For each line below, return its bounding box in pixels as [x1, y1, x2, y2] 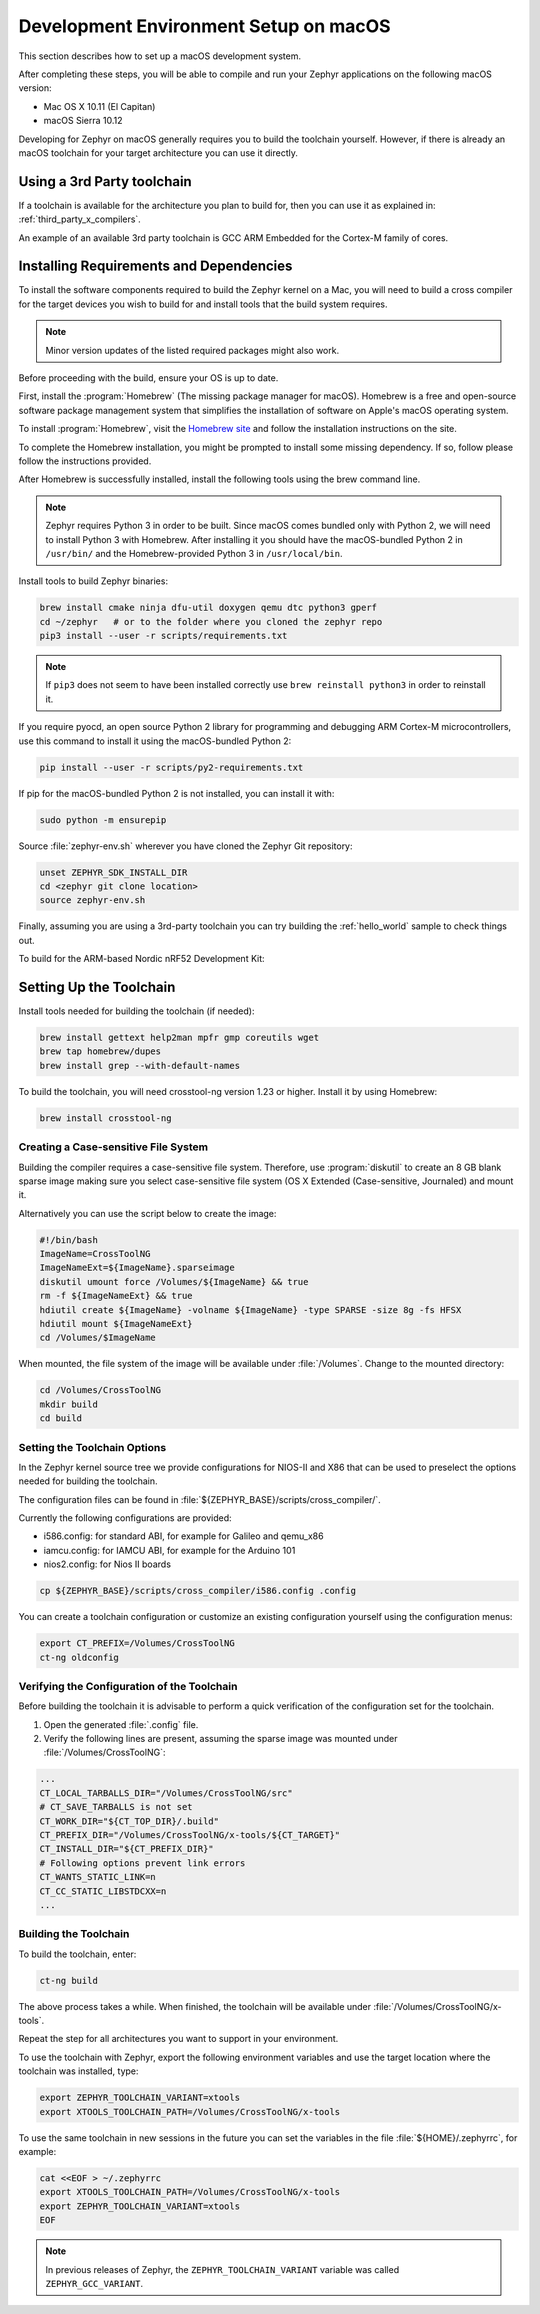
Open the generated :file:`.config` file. [43, 1718, 199, 1730]
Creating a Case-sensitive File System [18, 1140, 209, 1154]
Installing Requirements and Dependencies [18, 258, 293, 275]
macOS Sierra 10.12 [43, 115, 124, 127]
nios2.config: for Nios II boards [43, 1558, 172, 1570]
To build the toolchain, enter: [18, 1948, 137, 1960]
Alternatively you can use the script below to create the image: [18, 1207, 277, 1219]
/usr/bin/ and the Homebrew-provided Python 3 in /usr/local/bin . [45, 547, 343, 559]
